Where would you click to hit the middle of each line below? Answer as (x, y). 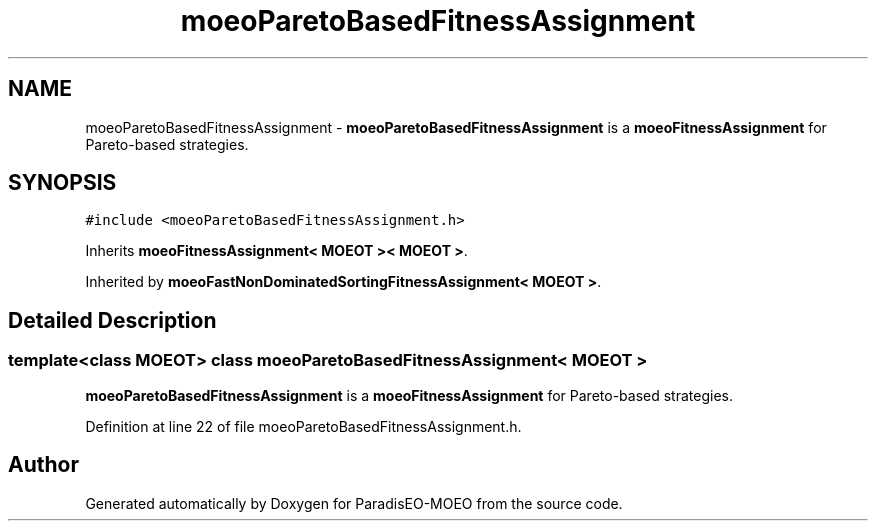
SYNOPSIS (62, 183)
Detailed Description (112, 320)
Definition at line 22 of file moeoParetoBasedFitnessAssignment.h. (303, 426)
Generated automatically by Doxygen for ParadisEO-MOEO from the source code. (354, 503)
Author (43, 465)
